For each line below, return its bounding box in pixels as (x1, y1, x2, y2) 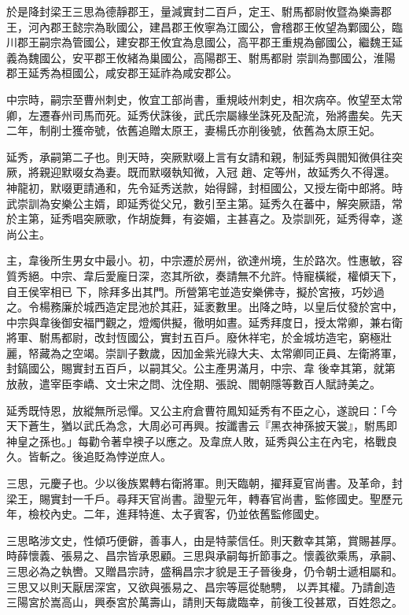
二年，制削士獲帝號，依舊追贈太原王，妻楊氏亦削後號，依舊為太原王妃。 (6, 122, 381, 139)
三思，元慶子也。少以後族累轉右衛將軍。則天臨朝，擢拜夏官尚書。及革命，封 (6, 475, 403, 491)
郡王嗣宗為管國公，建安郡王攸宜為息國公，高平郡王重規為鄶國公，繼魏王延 (17, 34, 403, 50)
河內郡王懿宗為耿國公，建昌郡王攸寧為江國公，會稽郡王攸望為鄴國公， (28, 18, 392, 35)
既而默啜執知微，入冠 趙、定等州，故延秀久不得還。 (127, 164, 396, 180)
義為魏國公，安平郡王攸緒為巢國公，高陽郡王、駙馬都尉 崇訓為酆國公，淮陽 (6, 49, 396, 65)
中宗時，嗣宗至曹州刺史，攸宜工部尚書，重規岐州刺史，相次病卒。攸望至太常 (6, 91, 403, 107)
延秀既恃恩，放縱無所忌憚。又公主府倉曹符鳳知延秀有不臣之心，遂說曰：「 (6, 402, 386, 418)
